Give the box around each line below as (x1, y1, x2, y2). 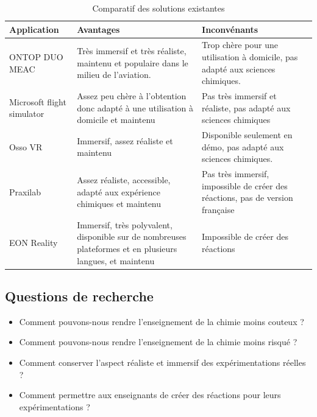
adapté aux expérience (77, 185, 160, 198)
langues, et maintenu (77, 254, 155, 267)
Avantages (77, 23, 120, 35)
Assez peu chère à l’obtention (77, 89, 187, 102)
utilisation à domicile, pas (202, 51, 298, 63)
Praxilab (9, 185, 41, 198)
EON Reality (9, 236, 58, 249)
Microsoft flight (9, 95, 66, 108)
